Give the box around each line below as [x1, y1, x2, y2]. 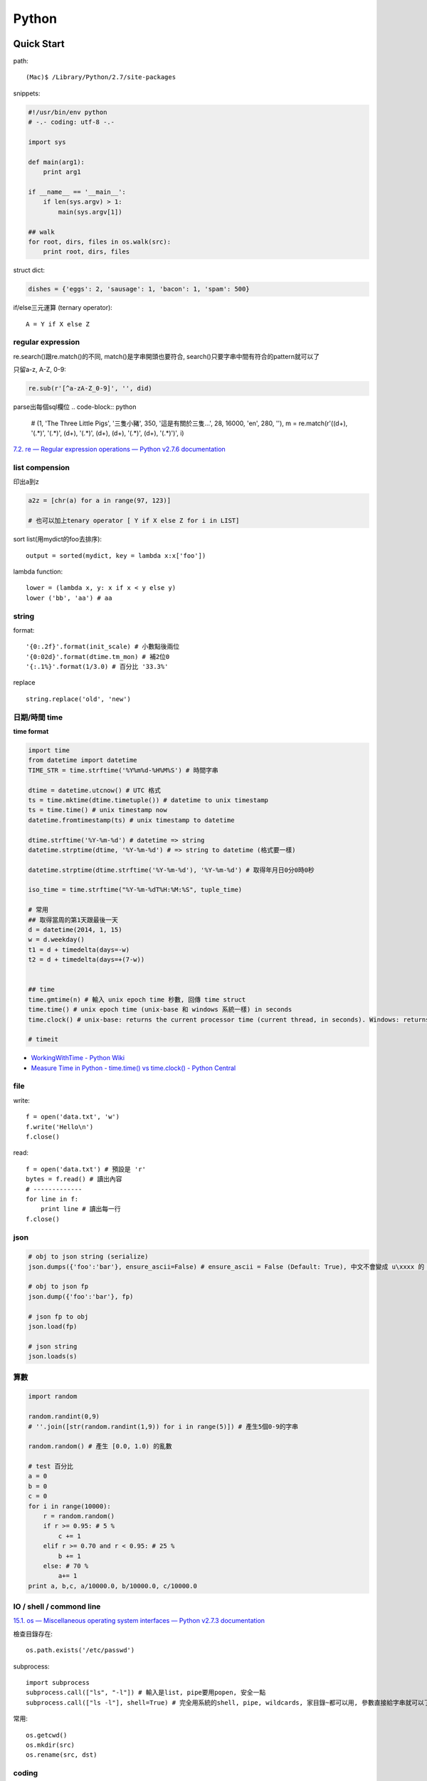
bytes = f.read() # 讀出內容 [26, 1175, 122, 1183]
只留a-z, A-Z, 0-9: [13, 365, 67, 374]
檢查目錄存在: [13, 1629, 53, 1638]
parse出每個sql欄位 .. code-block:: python [13, 403, 137, 411]
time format [13, 727, 49, 735]
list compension [13, 463, 70, 473]
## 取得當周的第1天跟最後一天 [28, 915, 119, 924]
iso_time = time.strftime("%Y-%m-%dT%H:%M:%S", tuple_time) [28, 886, 243, 894]
